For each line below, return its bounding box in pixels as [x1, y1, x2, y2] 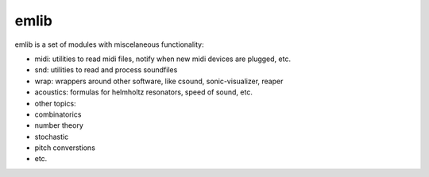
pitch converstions [34, 143, 95, 152]
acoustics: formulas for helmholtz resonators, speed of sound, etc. [34, 87, 253, 97]
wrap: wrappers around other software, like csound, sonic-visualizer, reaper [34, 76, 284, 86]
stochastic [34, 132, 69, 141]
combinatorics [34, 110, 82, 119]
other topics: [34, 98, 76, 108]
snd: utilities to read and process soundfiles [34, 65, 178, 75]
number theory [34, 121, 83, 130]
